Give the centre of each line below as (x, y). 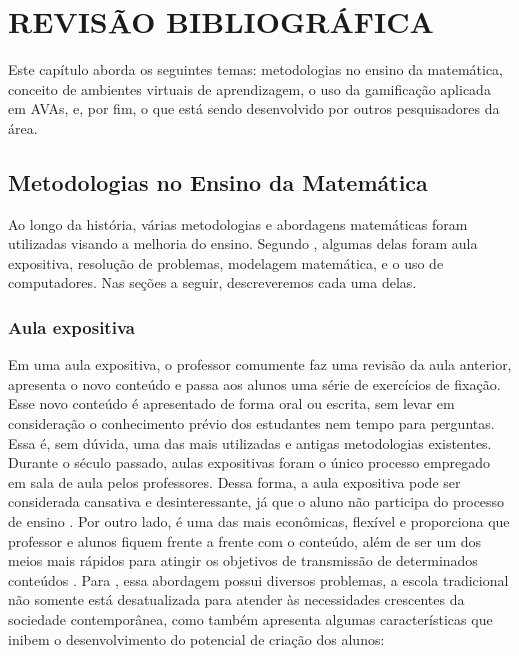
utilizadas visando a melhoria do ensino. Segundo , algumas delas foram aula (243, 243)
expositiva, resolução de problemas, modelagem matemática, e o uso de (226, 262)
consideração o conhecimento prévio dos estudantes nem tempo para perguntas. (251, 423)
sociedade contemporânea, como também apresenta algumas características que (250, 619)
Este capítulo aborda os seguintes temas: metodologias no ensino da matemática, (256, 69)
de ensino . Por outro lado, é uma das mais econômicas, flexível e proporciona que (259, 521)
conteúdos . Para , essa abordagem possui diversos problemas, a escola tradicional (258, 579)
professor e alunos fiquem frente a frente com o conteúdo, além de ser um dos (245, 540)
